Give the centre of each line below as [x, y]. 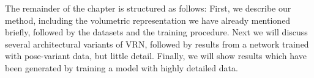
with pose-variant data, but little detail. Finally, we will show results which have [156, 56]
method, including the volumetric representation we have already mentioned [148, 20]
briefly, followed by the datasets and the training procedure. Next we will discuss [156, 32]
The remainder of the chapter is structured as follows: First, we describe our [148, 8]
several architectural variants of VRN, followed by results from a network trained [157, 44]
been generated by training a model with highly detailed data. [121, 67]
